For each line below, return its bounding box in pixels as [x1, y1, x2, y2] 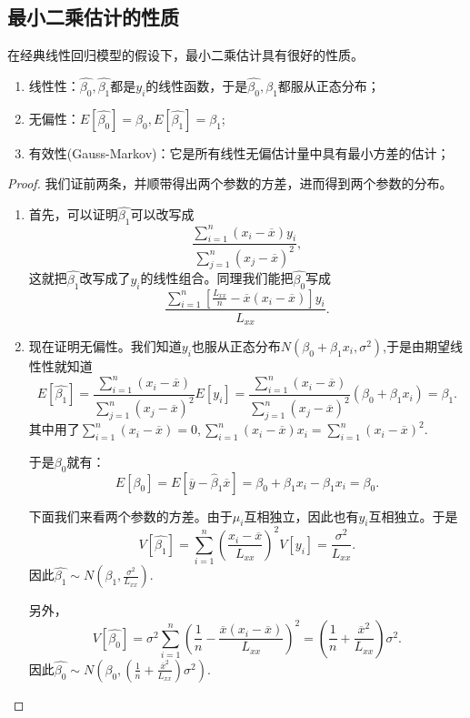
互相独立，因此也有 [244, 506, 359, 525]
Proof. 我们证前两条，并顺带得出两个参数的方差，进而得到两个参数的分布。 [7, 174, 453, 193]
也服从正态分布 [191, 336, 281, 355]
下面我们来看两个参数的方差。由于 [28, 506, 233, 525]
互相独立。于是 [368, 506, 458, 525]
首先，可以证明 [28, 205, 118, 224]
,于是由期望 [383, 336, 450, 355]
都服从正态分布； [277, 76, 380, 96]
